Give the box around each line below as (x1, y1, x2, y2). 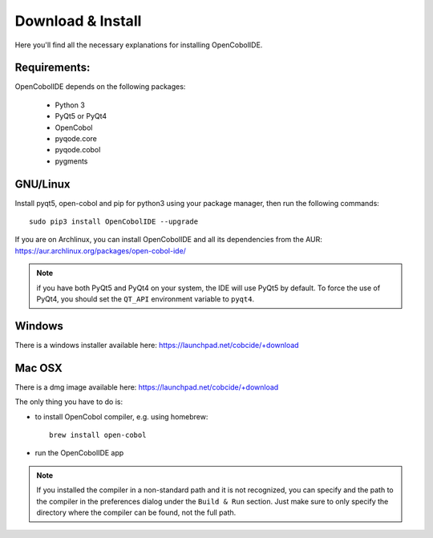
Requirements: (14, 61, 91, 75)
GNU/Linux (14, 177, 71, 191)
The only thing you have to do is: (14, 397, 123, 407)
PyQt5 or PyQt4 (55, 111, 107, 121)
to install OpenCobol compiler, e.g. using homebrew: (34, 411, 208, 421)
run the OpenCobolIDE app (34, 448, 124, 458)
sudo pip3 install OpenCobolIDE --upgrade (29, 217, 199, 226)
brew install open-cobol (49, 431, 147, 440)
